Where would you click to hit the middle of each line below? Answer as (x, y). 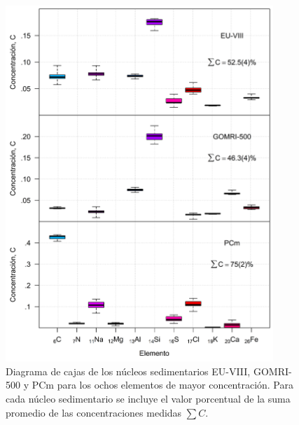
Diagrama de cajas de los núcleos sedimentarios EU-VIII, (128, 371)
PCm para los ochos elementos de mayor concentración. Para (162, 385)
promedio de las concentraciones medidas (94, 412)
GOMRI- (272, 371)
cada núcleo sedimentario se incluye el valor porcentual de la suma (148, 398)
